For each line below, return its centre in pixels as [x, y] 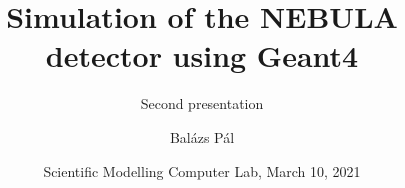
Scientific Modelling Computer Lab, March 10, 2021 [202, 170]
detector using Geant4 [202, 55]
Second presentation [202, 103]
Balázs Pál [202, 136]
